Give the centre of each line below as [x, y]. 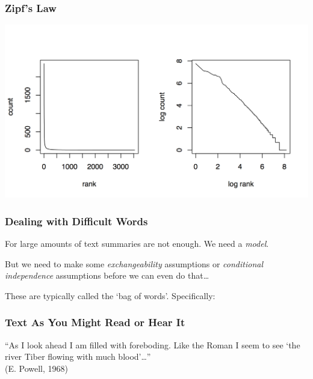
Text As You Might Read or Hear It [95, 322]
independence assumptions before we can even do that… [107, 275]
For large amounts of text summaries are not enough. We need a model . [137, 243]
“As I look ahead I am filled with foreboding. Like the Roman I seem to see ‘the [153, 344]
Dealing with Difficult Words [76, 221]
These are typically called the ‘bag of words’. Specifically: [110, 295]
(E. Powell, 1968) [36, 368]
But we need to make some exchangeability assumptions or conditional [134, 263]
